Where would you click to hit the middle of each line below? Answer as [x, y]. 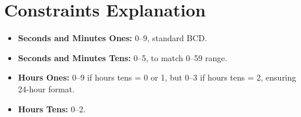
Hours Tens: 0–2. [52, 108]
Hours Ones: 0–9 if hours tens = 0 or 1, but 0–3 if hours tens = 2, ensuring [157, 77]
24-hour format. [46, 88]
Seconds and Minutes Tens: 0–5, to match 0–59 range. [123, 57]
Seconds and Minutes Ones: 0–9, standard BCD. [113, 38]
